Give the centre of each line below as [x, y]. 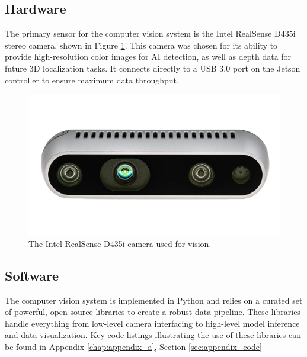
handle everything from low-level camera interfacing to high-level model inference [152, 323]
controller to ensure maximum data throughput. [92, 80]
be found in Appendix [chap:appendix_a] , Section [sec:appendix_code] [133, 347]
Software [32, 275]
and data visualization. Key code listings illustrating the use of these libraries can [153, 335]
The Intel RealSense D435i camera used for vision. [120, 243]
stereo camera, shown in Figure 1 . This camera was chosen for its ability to [141, 45]
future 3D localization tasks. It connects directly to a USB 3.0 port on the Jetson [153, 68]
